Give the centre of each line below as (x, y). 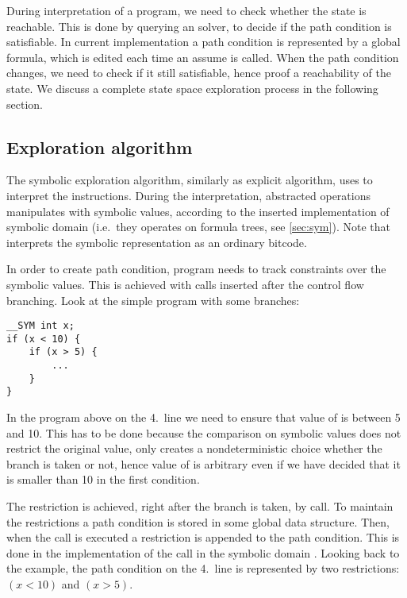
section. (25, 104)
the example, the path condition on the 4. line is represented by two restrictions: (203, 568)
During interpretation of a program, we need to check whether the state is (186, 10)
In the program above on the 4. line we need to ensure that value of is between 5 (203, 417)
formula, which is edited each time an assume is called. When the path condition (203, 57)
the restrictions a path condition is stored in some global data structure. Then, (198, 521)
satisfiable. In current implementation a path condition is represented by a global (203, 42)
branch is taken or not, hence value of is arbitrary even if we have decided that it (203, 463)
